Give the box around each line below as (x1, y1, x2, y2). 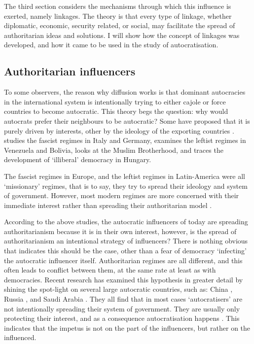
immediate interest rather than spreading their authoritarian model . (4, 200, 212, 210)
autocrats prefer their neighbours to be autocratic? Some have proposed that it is (4, 115, 250, 126)
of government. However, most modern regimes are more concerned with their (4, 190, 239, 201)
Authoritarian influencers (4, 64, 136, 79)
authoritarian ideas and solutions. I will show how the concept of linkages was (4, 30, 240, 40)
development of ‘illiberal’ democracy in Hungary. (4, 154, 151, 165)
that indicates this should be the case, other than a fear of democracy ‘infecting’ (4, 245, 247, 256)
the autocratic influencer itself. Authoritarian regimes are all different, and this (4, 255, 243, 265)
